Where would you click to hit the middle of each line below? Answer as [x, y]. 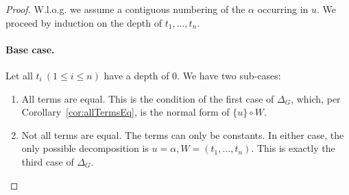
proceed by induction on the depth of [84, 22]
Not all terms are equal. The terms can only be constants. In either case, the [183, 134]
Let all [19, 75]
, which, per [316, 98]
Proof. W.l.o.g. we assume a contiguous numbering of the [125, 9]
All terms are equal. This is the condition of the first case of [148, 98]
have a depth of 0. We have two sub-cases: [192, 75]
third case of [48, 161]
